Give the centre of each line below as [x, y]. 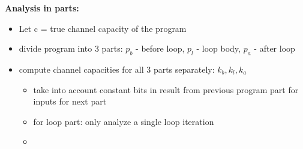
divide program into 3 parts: [71, 48]
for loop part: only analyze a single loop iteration [124, 121]
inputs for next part [70, 101]
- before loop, [160, 48]
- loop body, [218, 48]
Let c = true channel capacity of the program [103, 28]
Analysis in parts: [42, 8]
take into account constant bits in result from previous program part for [166, 89]
